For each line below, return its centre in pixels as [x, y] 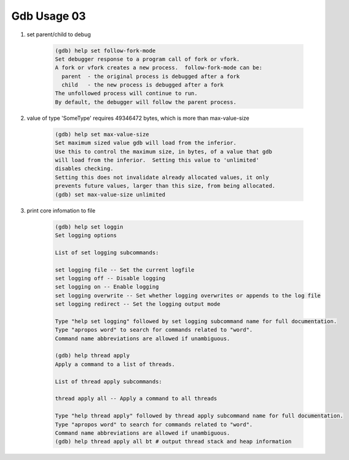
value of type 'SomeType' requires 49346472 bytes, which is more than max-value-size [138, 118]
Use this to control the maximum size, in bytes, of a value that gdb [164, 151]
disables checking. [84, 169]
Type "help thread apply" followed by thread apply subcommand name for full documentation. [199, 416]
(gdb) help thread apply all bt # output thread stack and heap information [173, 442]
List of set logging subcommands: [107, 252]
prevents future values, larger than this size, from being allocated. [165, 186]
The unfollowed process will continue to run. [126, 93]
